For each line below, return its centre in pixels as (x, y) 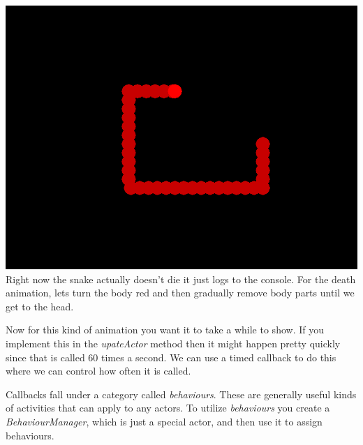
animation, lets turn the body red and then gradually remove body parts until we (180, 293)
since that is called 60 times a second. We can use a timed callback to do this (171, 357)
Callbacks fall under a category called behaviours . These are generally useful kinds (181, 394)
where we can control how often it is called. (98, 371)
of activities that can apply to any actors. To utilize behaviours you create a (168, 408)
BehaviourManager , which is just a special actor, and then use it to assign (164, 421)
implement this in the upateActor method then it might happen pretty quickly (173, 343)
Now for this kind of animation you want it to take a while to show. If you (165, 330)
